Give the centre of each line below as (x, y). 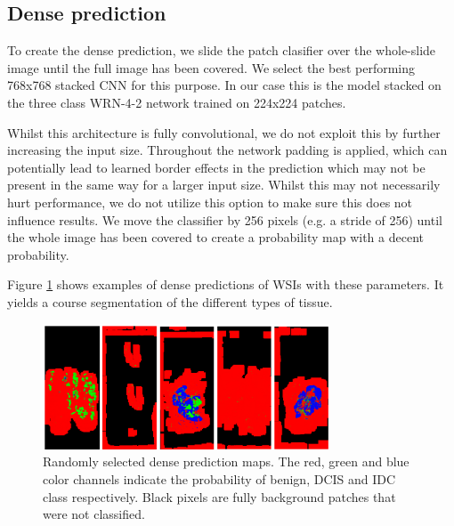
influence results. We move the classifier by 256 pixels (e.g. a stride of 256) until (225, 219)
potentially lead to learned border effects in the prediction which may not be (216, 167)
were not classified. (94, 514)
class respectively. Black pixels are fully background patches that (219, 496)
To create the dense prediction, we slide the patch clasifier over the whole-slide (222, 50)
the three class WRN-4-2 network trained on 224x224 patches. (177, 102)
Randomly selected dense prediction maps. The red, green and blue (226, 461)
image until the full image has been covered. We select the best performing (211, 67)
